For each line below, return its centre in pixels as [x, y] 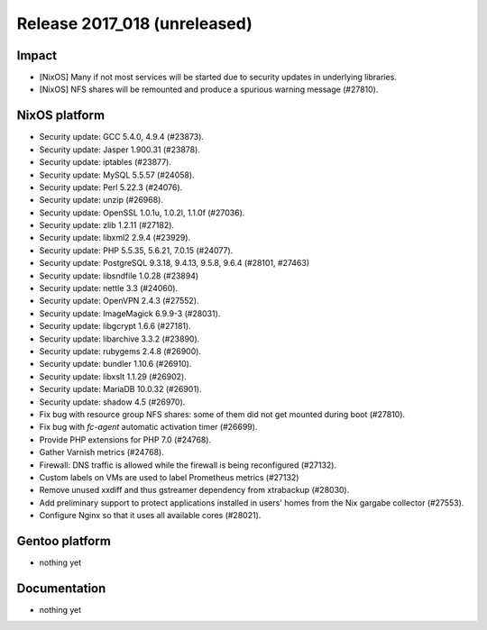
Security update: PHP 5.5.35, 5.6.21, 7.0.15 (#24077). [136, 250]
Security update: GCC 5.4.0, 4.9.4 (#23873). [122, 137]
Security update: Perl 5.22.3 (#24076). [111, 187]
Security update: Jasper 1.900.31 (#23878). [119, 150]
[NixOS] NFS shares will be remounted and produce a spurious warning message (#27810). [209, 89]
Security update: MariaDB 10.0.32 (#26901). [120, 389]
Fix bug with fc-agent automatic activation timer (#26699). [148, 427]
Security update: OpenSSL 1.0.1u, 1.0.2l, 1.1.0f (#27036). [142, 213]
